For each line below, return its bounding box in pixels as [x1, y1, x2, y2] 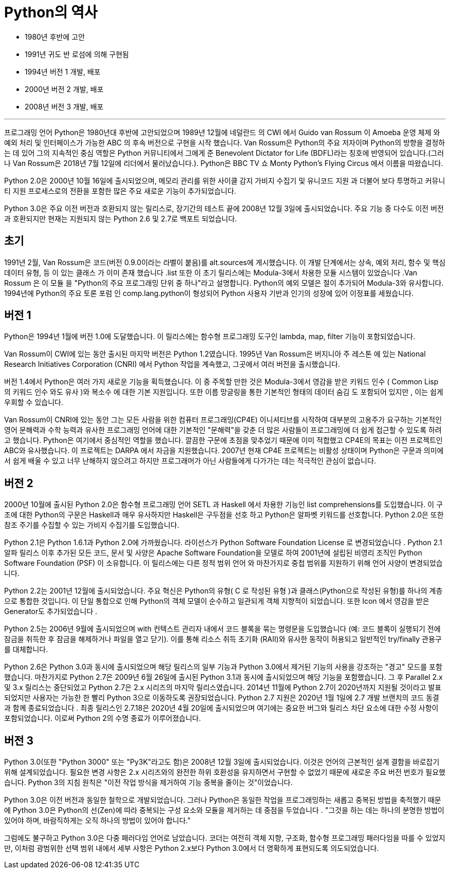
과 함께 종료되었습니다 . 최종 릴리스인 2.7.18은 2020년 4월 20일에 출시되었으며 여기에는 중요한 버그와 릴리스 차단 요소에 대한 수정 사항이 [4, 703, 439, 713]
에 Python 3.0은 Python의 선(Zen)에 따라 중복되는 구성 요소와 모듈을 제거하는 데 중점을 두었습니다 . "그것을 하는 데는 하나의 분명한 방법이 [4, 806, 444, 815]
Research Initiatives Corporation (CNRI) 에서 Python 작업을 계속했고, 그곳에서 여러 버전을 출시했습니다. [4, 360, 340, 369]
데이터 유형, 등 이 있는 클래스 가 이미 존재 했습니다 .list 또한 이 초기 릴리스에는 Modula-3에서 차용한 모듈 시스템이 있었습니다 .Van [4, 268, 418, 277]
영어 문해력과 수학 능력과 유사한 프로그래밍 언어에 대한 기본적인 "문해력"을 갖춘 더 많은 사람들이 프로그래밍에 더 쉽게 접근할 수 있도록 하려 [4, 425, 442, 435]
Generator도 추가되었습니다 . [4, 607, 98, 616]
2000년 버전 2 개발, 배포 [25, 84, 104, 94]
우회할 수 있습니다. [4, 398, 63, 407]
